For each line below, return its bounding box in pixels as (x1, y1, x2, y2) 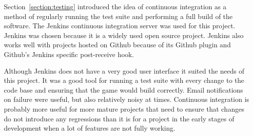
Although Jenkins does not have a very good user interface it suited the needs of (4, 65, 245, 76)
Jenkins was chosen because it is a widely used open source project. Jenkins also (4, 30, 244, 40)
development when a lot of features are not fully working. (4, 123, 175, 133)
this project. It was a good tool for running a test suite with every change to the (4, 75, 244, 85)
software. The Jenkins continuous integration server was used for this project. (4, 20, 235, 31)
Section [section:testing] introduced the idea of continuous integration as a (4, 1, 227, 11)
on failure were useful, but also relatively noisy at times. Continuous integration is (4, 94, 250, 104)
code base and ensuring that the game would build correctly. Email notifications (4, 84, 243, 95)
